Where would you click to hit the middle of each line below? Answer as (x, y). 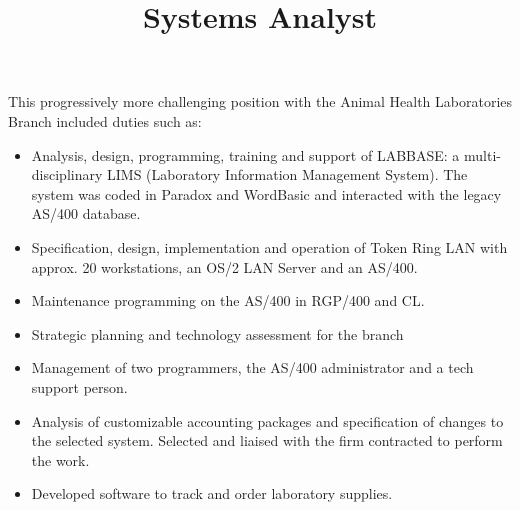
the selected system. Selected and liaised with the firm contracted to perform (267, 440)
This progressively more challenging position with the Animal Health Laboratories (260, 101)
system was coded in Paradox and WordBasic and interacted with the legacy (266, 193)
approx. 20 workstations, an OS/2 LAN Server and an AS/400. (224, 266)
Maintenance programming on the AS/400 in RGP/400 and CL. (228, 300)
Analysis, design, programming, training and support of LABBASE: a (245, 154)
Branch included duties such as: (105, 120)
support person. (79, 386)
